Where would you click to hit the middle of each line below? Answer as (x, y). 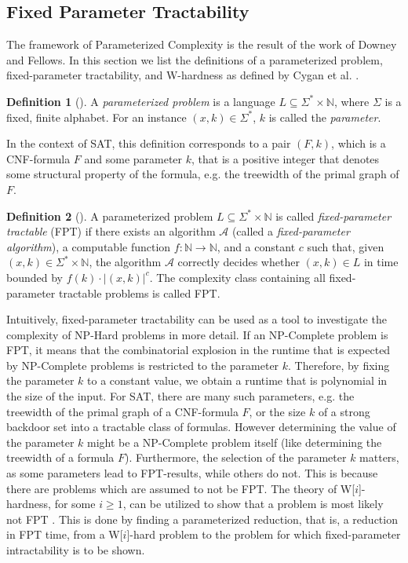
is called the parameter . (325, 117)
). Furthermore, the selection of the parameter (236, 457)
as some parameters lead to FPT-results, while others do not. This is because (192, 473)
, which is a (359, 143)
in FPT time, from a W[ (65, 534)
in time (381, 262)
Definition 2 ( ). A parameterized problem (110, 216)
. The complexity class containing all (237, 277)
